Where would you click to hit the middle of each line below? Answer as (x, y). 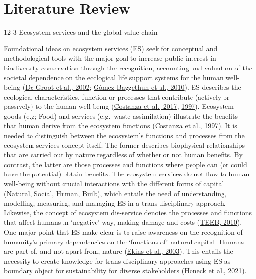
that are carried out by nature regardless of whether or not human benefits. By (123, 155)
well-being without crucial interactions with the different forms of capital (114, 184)
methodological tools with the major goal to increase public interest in (110, 58)
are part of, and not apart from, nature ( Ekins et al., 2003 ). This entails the (119, 251)
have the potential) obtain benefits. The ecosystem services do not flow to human (127, 174)
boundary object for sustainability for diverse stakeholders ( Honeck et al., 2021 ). (125, 270)
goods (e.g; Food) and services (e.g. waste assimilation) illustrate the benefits (121, 116)
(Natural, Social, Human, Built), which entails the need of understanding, (115, 193)
